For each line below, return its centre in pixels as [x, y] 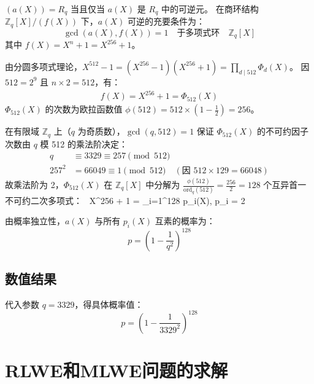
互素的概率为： [185, 221]
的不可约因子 [283, 131]
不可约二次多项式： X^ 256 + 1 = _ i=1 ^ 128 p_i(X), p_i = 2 [125, 200]
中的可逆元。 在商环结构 [210, 9]
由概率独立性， [35, 221]
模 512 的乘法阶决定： [84, 143]
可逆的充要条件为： [166, 21]
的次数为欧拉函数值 [84, 109]
